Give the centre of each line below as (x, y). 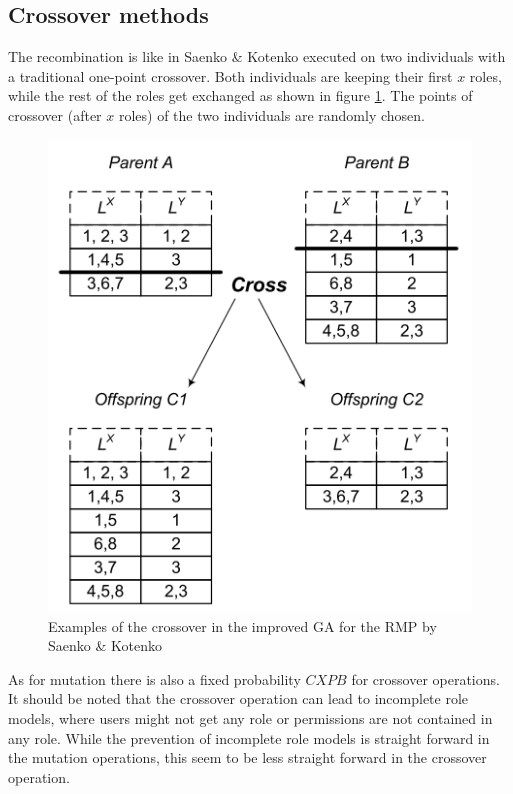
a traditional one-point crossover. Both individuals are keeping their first (230, 75)
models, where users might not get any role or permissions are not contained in (250, 718)
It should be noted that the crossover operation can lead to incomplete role (238, 698)
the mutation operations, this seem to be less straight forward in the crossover (247, 757)
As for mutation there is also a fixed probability (154, 678)
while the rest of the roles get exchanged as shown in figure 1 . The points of (240, 95)
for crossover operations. (425, 678)
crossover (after (55, 114)
